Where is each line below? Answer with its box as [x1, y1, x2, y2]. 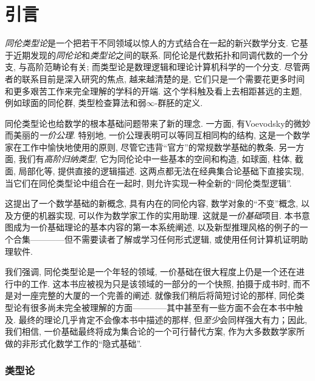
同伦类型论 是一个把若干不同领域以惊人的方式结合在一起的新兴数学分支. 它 [5, 37, 300, 49]
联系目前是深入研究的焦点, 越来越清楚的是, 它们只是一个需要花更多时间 [21, 72, 305, 85]
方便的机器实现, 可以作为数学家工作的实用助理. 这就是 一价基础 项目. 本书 [13, 208, 302, 221]
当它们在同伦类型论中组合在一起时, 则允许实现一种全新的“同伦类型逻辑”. [5, 176, 292, 189]
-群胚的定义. [154, 96, 203, 109]
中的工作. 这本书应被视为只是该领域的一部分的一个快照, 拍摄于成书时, [13, 277, 290, 290]
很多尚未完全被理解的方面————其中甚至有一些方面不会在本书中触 [30, 301, 303, 313]
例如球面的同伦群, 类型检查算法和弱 [5, 96, 147, 109]
